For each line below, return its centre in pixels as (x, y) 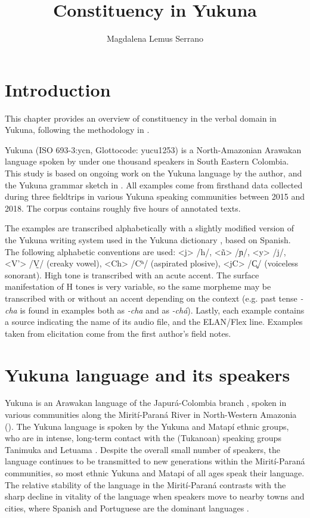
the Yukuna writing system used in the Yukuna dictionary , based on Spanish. (148, 240)
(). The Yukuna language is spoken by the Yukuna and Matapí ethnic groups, (147, 426)
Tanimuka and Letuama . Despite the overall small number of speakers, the (143, 449)
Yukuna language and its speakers (148, 374)
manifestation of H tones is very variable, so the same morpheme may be (138, 286)
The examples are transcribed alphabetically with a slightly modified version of (150, 228)
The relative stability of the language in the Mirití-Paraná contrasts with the (145, 484)
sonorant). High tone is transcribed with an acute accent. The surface (132, 274)
